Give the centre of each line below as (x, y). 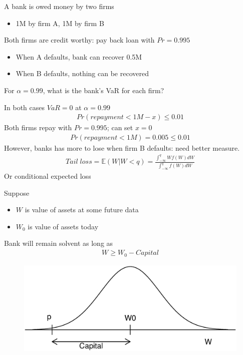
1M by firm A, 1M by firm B (60, 23)
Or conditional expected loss (48, 176)
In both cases (25, 107)
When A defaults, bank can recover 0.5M (79, 56)
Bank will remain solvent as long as (59, 243)
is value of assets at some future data (82, 210)
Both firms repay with (38, 127)
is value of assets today (63, 226)
